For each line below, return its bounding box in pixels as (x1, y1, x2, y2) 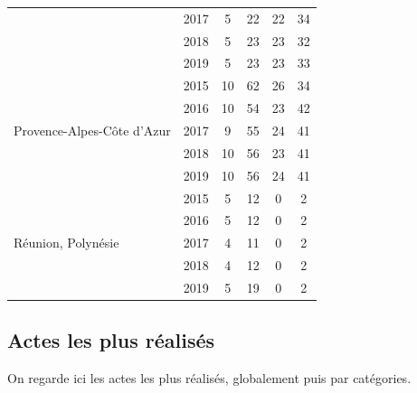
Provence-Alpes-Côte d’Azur (14, 120, 171, 139)
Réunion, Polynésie (14, 233, 119, 252)
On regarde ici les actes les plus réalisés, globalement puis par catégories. (7, 369, 412, 388)
